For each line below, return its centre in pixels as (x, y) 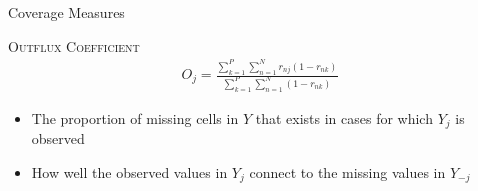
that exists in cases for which (344, 117)
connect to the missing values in (347, 171)
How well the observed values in (129, 171)
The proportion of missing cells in (135, 117)
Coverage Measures (66, 12)
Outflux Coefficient (74, 45)
